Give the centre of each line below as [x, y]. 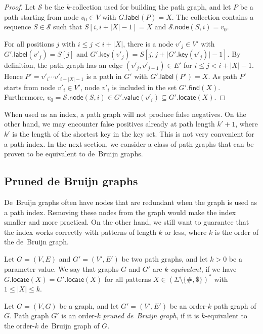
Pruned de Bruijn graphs [71, 181]
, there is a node [148, 43]
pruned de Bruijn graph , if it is [151, 316]
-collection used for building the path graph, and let [150, 7]
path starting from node [41, 16]
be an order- [189, 305]
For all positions [29, 43]
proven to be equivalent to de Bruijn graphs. [74, 154]
